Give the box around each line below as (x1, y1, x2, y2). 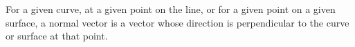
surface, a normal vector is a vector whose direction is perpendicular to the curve (6, 15, 349, 29)
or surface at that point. (6, 29, 108, 43)
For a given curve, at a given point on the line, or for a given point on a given (6, 2, 336, 16)
